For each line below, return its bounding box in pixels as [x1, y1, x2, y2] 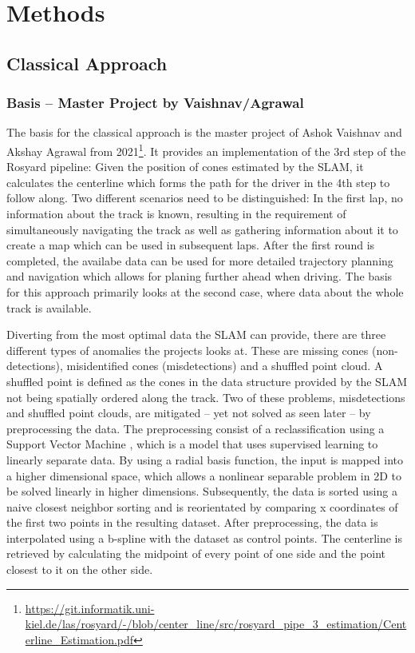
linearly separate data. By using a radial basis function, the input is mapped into [6, 451, 403, 468]
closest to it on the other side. [6, 561, 153, 578]
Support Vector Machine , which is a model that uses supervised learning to [6, 436, 378, 452]
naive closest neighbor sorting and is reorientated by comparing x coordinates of [6, 498, 398, 515]
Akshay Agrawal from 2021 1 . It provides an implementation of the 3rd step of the [6, 140, 406, 159]
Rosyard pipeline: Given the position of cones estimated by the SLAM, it [6, 158, 364, 175]
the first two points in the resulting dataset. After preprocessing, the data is [6, 514, 378, 531]
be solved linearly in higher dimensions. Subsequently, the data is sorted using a [6, 483, 397, 500]
